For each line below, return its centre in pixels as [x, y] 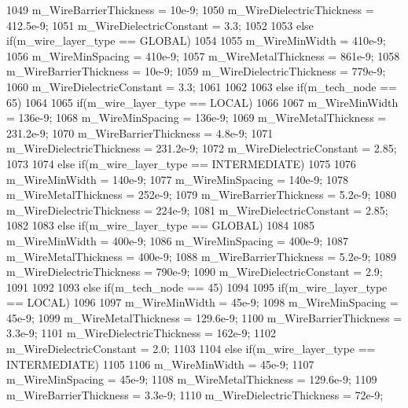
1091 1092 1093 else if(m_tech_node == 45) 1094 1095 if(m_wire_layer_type [197, 287]
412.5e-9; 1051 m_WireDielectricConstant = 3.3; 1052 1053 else [160, 25]
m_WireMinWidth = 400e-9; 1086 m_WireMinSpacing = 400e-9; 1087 [177, 240]
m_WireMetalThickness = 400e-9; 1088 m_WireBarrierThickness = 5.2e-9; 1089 [202, 256]
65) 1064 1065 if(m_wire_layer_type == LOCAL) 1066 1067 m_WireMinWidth [202, 102]
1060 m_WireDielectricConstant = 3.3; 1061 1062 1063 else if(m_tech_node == [202, 86]
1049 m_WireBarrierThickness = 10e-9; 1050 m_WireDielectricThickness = [190, 9]
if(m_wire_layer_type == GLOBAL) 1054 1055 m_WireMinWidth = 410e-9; [196, 40]
